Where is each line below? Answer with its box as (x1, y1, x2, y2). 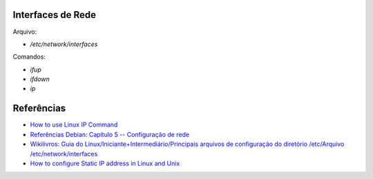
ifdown (30, 75, 50, 83)
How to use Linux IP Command (30, 120, 118, 129)
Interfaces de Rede (12, 9, 97, 21)
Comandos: (12, 52, 46, 61)
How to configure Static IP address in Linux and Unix (30, 159, 180, 167)
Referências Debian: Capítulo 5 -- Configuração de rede (30, 130, 190, 138)
